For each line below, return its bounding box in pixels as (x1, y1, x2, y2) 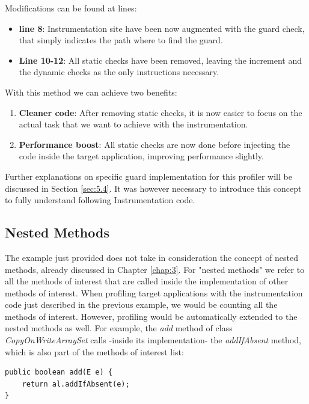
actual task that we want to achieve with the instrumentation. (19, 118, 248, 130)
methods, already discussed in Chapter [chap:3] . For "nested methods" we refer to (5, 263, 305, 275)
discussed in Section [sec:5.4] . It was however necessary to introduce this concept (5, 182, 302, 194)
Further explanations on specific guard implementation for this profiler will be (5, 170, 292, 182)
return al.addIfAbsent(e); (22, 379, 130, 388)
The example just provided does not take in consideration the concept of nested (5, 251, 299, 263)
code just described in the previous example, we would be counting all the (5, 298, 278, 311)
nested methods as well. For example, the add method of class (5, 322, 233, 334)
